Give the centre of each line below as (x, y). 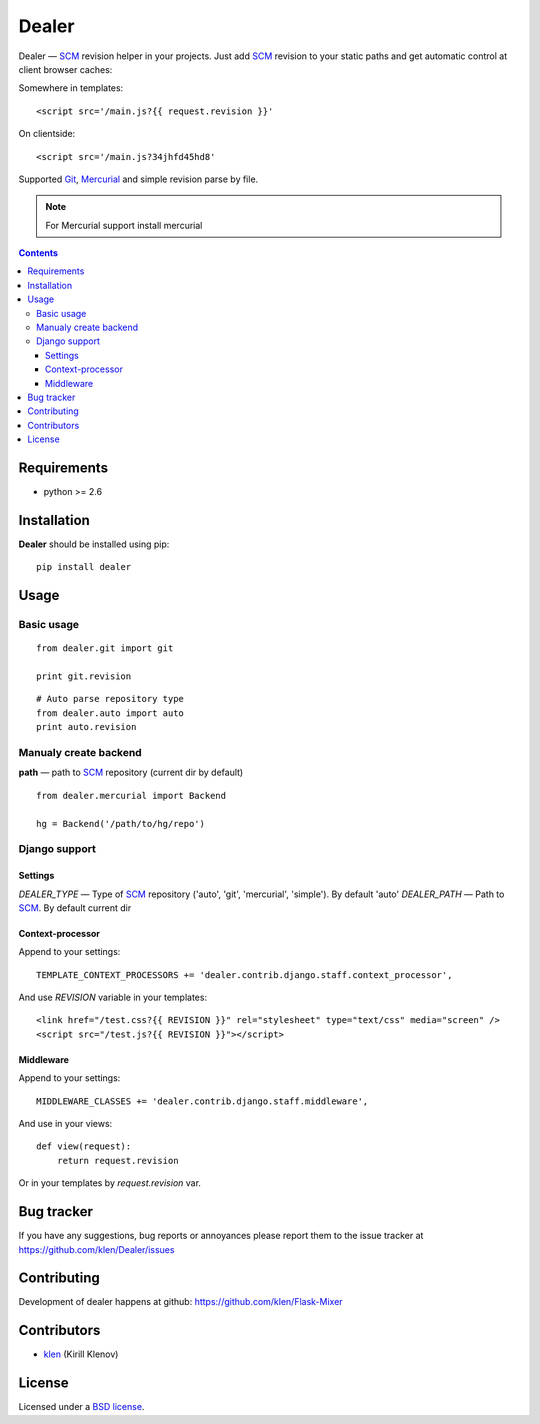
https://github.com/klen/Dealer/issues (96, 1249)
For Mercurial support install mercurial (124, 225)
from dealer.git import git (105, 648)
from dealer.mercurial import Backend (131, 795)
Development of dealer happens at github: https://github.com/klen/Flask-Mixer (181, 1302)
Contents (38, 253)
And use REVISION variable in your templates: (113, 997)
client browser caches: (65, 69)
